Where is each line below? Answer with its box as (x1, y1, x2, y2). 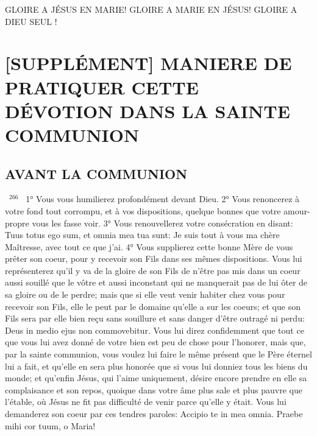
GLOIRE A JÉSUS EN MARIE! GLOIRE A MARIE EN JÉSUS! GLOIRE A (5, 3, 297, 15)
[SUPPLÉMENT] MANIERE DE (5, 51, 292, 76)
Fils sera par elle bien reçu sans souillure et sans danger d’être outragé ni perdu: (5, 312, 305, 325)
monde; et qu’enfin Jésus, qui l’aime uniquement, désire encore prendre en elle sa (5, 371, 307, 384)
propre (5, 216, 29, 229)
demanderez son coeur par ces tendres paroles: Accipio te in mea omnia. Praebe (5, 407, 303, 420)
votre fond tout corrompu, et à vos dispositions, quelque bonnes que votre (5, 204, 281, 217)
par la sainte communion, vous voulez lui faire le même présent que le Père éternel (5, 348, 312, 360)
